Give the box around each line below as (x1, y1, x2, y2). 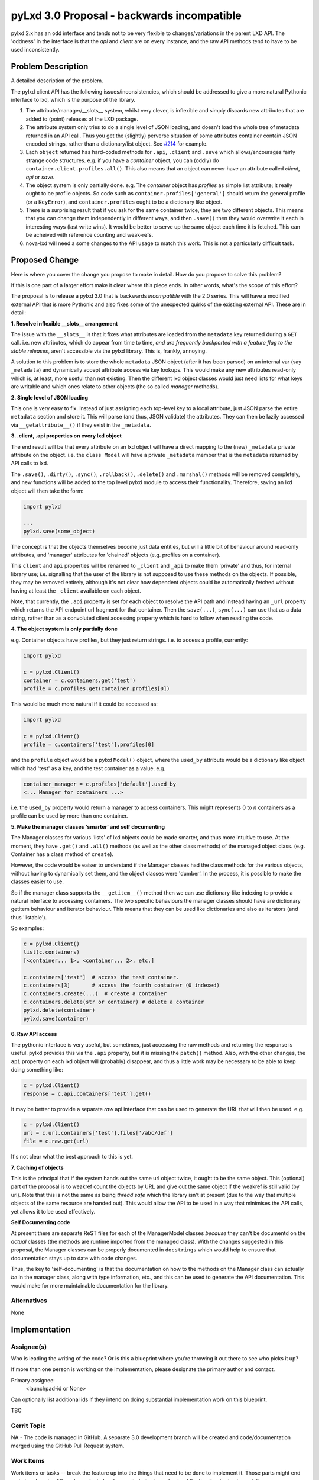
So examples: (11, 925, 44, 932)
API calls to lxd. (11, 459, 48, 467)
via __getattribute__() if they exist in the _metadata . (11, 421, 152, 429)
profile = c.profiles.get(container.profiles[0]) (23, 686, 170, 692)
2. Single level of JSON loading (11, 394, 89, 401)
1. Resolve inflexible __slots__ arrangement (11, 320, 118, 327)
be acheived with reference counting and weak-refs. (25, 231, 154, 239)
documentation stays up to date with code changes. (11, 1254, 138, 1262)
